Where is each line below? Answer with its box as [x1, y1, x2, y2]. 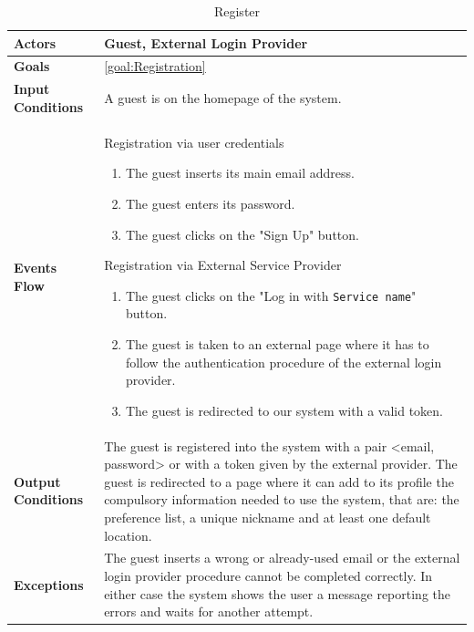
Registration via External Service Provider [104, 255, 342, 275]
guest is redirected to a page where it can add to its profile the [104, 471, 454, 491]
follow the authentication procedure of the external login [125, 352, 442, 371]
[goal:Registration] [104, 57, 206, 76]
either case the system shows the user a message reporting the [104, 584, 450, 603]
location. [104, 525, 152, 544]
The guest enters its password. [125, 193, 295, 212]
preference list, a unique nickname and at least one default [104, 507, 431, 526]
